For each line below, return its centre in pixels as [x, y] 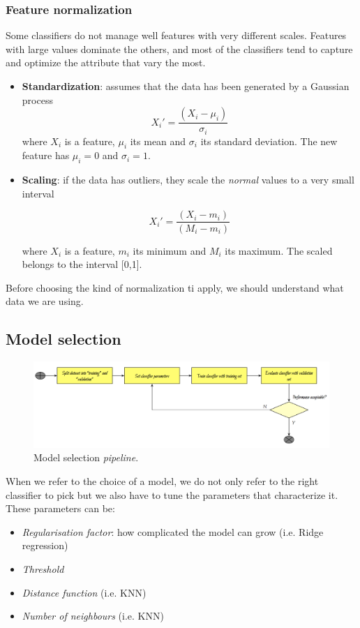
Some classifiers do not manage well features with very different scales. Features [176, 35]
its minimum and [170, 250]
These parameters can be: [60, 508]
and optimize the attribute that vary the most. [106, 62]
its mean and [158, 141]
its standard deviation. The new [269, 141]
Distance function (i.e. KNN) [84, 592]
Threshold [43, 569]
